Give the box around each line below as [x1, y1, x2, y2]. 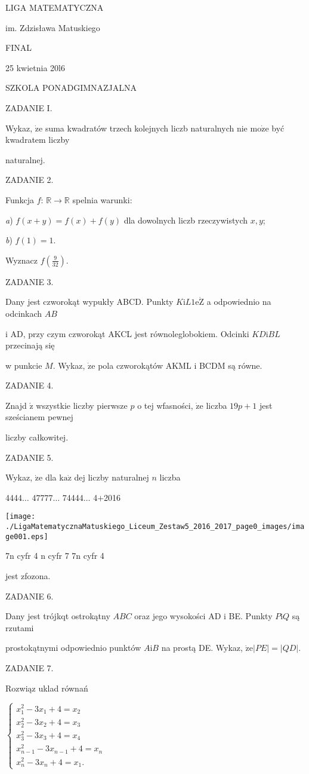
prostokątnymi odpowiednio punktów [5, 641, 141, 654]
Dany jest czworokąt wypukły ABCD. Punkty [5, 295, 174, 308]
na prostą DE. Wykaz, [161, 641, 243, 654]
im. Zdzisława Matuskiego [5, 21, 100, 33]
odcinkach [5, 307, 42, 319]
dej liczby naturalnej [74, 471, 149, 484]
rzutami [5, 621, 34, 634]
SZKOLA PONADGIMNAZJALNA [5, 81, 137, 94]
